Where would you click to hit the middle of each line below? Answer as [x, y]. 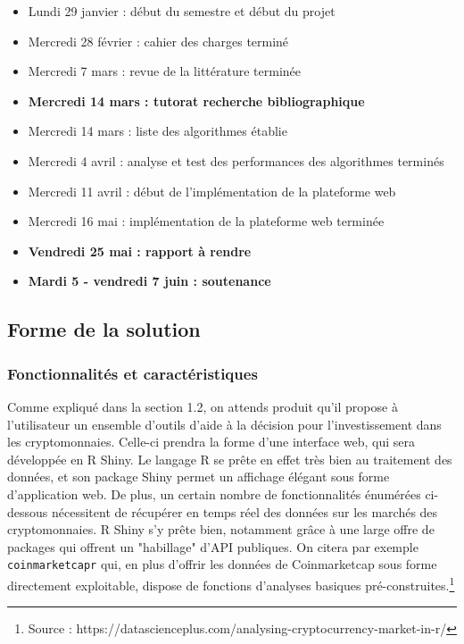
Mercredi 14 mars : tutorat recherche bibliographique [196, 100]
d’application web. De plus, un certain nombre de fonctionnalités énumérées [214, 493]
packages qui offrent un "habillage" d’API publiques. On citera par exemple [213, 546]
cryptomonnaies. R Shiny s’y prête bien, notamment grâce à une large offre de [221, 529]
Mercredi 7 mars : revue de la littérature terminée [165, 71]
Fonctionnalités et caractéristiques [133, 373]
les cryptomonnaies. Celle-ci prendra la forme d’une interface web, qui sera [211, 442]
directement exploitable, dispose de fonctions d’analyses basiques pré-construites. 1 [231, 583]
